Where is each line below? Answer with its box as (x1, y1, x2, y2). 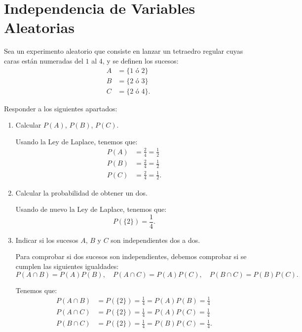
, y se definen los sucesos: (102, 55, 179, 66)
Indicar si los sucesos (15, 234, 78, 245)
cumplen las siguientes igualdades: (15, 261, 119, 271)
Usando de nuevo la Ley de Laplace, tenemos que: (15, 204, 167, 214)
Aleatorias (4, 17, 75, 37)
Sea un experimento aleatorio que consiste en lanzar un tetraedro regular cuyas (4, 46, 243, 56)
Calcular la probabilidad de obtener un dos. (15, 187, 148, 198)
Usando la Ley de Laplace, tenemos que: (15, 136, 138, 146)
